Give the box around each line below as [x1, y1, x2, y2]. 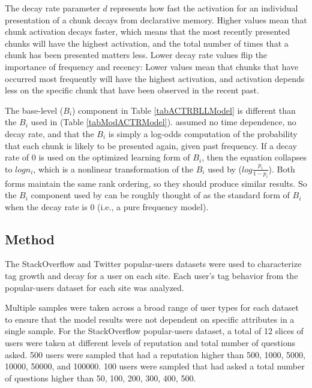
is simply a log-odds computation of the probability [108, 127, 298, 140]
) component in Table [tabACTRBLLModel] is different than [72, 104, 296, 116]
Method [5, 229, 55, 248]
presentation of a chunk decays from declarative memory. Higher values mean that [5, 13, 307, 26]
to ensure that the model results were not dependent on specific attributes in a [5, 313, 295, 325]
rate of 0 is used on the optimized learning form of [5, 151, 190, 163]
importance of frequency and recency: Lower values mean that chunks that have [5, 60, 299, 72]
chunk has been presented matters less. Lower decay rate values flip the [5, 48, 268, 61]
